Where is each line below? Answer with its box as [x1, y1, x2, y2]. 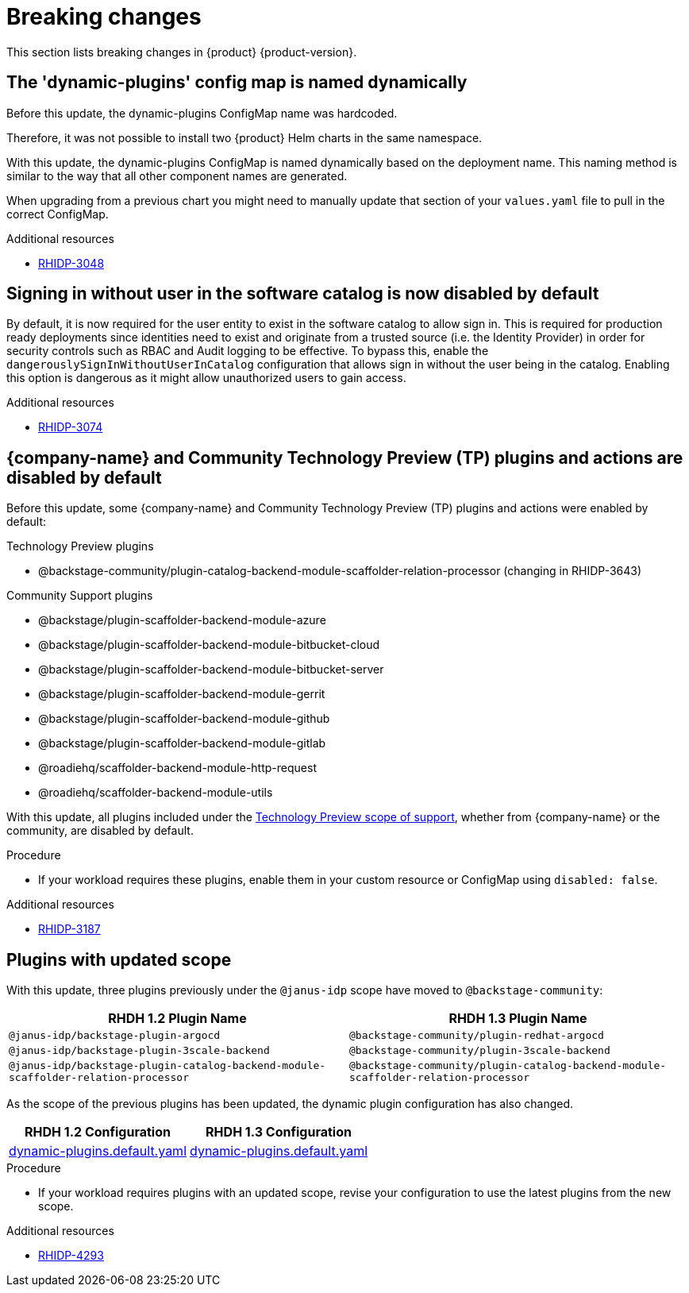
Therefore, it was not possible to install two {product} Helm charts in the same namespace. [6, 130, 483, 145]
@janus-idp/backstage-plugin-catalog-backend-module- [9, 1059, 326, 1072]
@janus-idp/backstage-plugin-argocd [9, 1029, 221, 1042]
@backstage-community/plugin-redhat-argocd [349, 1029, 604, 1042]
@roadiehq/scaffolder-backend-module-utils [38, 785, 273, 800]
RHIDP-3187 [38, 922, 101, 936]
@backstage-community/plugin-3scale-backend [349, 1044, 610, 1057]
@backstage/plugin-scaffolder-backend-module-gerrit [38, 687, 325, 701]
